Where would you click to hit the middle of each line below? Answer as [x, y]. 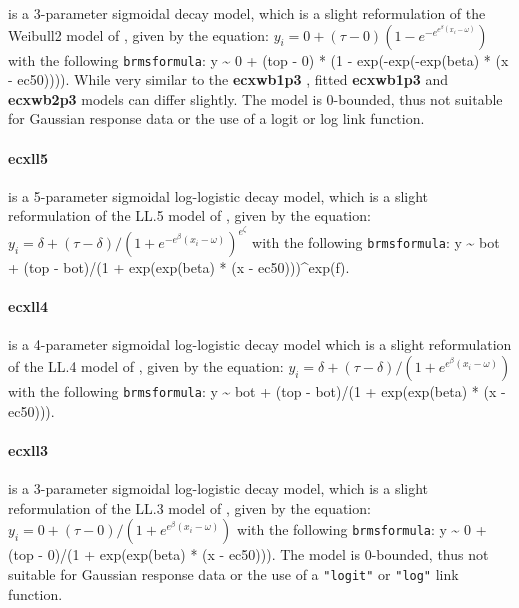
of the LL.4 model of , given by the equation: [146, 366]
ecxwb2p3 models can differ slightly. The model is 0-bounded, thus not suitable [255, 98]
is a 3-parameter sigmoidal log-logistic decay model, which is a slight [218, 488]
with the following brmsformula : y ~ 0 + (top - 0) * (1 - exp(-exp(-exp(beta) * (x [258, 59]
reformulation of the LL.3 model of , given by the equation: [189, 507]
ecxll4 [28, 306]
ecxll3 [28, 449]
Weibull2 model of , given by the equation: [138, 34]
